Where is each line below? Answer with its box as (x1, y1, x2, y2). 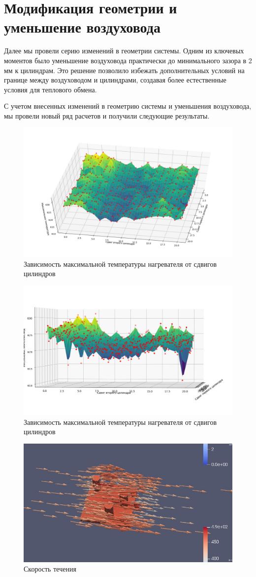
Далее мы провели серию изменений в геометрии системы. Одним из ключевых (4, 45, 244, 56)
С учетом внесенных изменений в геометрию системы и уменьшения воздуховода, (4, 101, 252, 111)
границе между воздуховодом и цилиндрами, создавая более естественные (4, 75, 226, 85)
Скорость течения (24, 564, 76, 574)
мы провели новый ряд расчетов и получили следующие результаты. (4, 110, 210, 121)
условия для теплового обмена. (4, 84, 97, 94)
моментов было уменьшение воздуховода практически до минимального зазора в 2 (4, 55, 252, 65)
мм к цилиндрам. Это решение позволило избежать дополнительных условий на (4, 65, 245, 75)
